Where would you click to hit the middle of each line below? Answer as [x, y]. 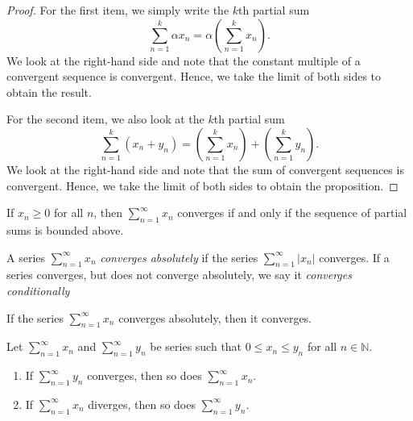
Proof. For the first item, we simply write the [118, 10]
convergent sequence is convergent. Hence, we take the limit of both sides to [194, 76]
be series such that [196, 346]
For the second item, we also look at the [105, 119]
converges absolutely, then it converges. [215, 317]
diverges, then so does [142, 404]
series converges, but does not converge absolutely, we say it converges [179, 275]
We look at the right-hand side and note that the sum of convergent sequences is [205, 169]
